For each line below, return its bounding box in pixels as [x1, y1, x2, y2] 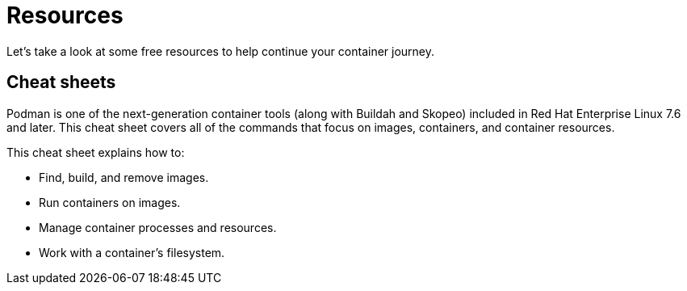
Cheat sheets [6, 72, 116, 93]
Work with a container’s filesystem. [39, 245, 225, 259]
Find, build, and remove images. [39, 170, 209, 184]
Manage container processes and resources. [39, 220, 277, 234]
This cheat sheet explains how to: [6, 145, 185, 159]
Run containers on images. [39, 195, 181, 209]
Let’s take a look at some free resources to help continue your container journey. [6, 44, 435, 58]
